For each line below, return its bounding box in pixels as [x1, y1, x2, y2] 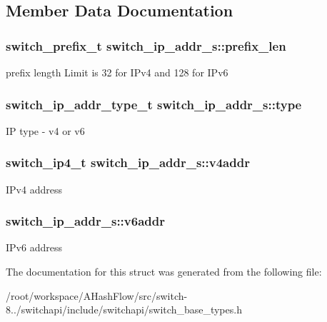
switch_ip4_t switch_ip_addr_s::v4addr [6, 154, 250, 171]
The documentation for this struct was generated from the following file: [6, 264, 322, 279]
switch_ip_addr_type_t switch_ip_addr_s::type [6, 95, 302, 113]
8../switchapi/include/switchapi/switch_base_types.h [6, 302, 242, 317]
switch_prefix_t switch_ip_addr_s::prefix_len [6, 36, 286, 54]
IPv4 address [6, 181, 62, 196]
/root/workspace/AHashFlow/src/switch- [6, 288, 188, 303]
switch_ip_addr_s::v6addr [6, 212, 165, 230]
